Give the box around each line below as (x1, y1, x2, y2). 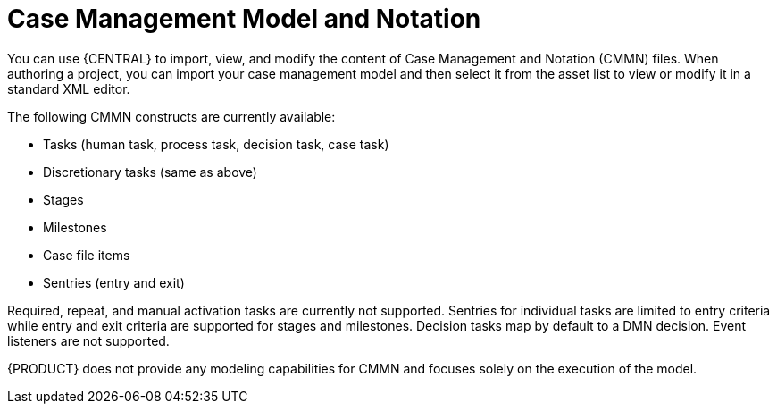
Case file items (43, 247, 130, 263)
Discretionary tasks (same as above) (43, 164, 257, 180)
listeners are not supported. (7, 332, 170, 348)
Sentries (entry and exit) (43, 274, 185, 290)
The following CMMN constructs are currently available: (7, 108, 336, 124)
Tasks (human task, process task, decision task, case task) (43, 136, 389, 152)
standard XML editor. (7, 80, 130, 96)
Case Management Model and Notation (7, 4, 481, 34)
